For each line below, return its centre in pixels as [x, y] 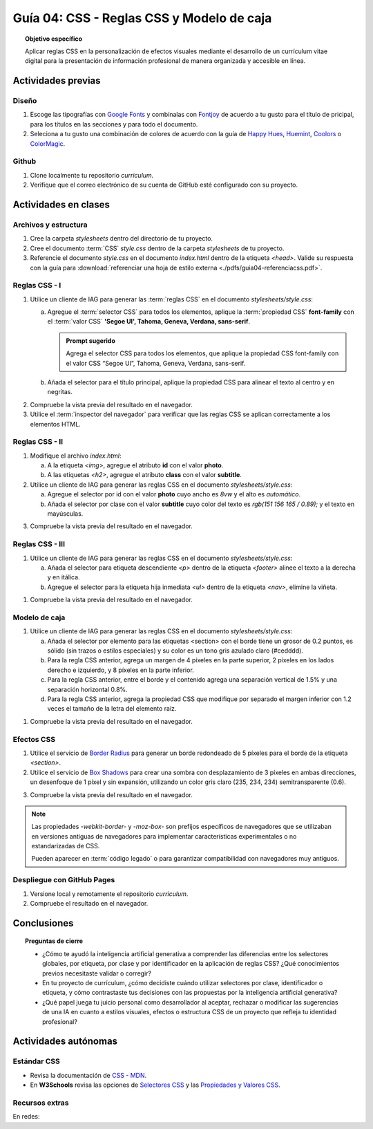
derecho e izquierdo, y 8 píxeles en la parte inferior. [121, 670]
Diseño [25, 101]
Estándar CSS [36, 1061]
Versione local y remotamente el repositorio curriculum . [109, 894]
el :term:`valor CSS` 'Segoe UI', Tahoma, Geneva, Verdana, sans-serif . [149, 321]
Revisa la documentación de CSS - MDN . [88, 1075]
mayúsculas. [65, 514]
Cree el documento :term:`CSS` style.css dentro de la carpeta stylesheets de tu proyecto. [157, 248]
